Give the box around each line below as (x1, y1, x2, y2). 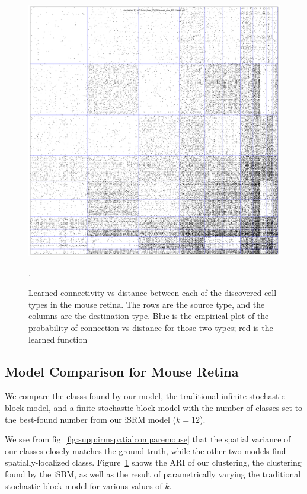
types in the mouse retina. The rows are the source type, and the (28, 298, 265, 310)
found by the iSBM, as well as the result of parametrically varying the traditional (5, 467, 301, 480)
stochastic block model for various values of (5, 479, 162, 492)
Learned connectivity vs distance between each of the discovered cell (28, 286, 277, 299)
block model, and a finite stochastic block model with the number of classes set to (5, 401, 303, 413)
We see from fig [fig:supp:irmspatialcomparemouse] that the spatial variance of (5, 433, 291, 445)
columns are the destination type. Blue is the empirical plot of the (28, 310, 269, 322)
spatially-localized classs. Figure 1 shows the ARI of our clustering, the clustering (5, 456, 302, 468)
